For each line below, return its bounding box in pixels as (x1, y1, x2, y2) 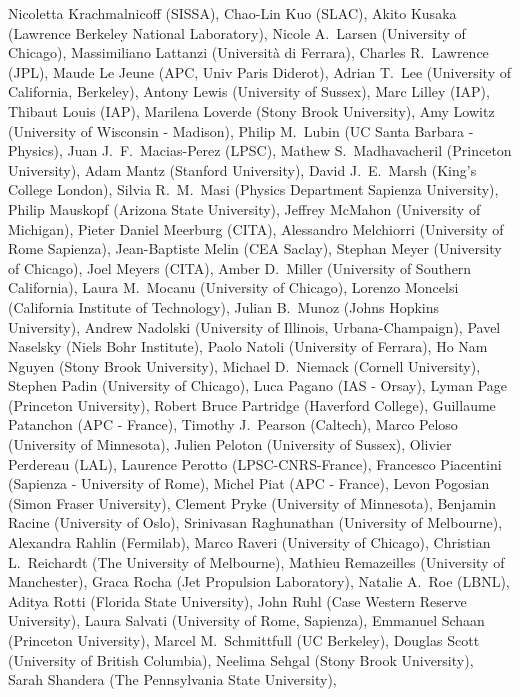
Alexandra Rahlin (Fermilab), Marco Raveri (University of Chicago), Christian (8, 532, 491, 553)
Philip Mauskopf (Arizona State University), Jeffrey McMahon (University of (8, 198, 481, 219)
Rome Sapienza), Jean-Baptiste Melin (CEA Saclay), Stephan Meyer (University (8, 238, 502, 259)
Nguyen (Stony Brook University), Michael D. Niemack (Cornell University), (8, 355, 481, 376)
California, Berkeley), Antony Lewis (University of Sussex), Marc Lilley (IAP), (8, 81, 490, 102)
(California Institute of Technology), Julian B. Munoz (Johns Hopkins (8, 296, 440, 317)
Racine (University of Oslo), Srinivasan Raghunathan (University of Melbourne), (8, 512, 503, 533)
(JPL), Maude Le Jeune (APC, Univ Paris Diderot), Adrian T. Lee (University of (8, 61, 511, 82)
